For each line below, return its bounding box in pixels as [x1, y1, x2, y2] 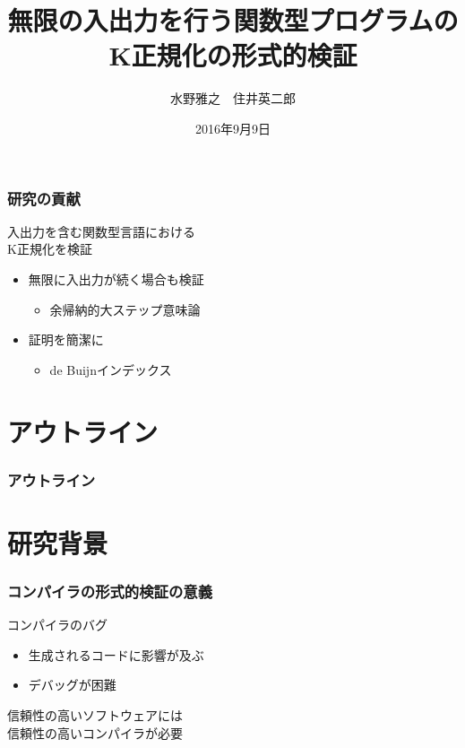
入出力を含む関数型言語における [7, 222, 195, 240]
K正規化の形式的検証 [108, 37, 357, 74]
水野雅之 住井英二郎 [170, 89, 296, 108]
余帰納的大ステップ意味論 [49, 300, 201, 318]
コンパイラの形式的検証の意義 [7, 579, 213, 602]
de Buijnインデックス [49, 360, 172, 378]
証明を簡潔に [28, 330, 104, 349]
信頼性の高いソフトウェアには [7, 705, 183, 724]
